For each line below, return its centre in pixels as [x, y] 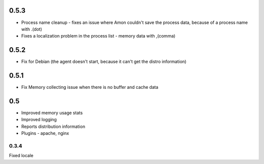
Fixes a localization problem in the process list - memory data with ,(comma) [98, 36]
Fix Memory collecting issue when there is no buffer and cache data [90, 87]
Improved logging [39, 120]
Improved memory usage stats [52, 113]
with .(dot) [32, 29]
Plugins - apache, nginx [45, 133]
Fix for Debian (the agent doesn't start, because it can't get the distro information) [104, 61]
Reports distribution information [53, 126]
